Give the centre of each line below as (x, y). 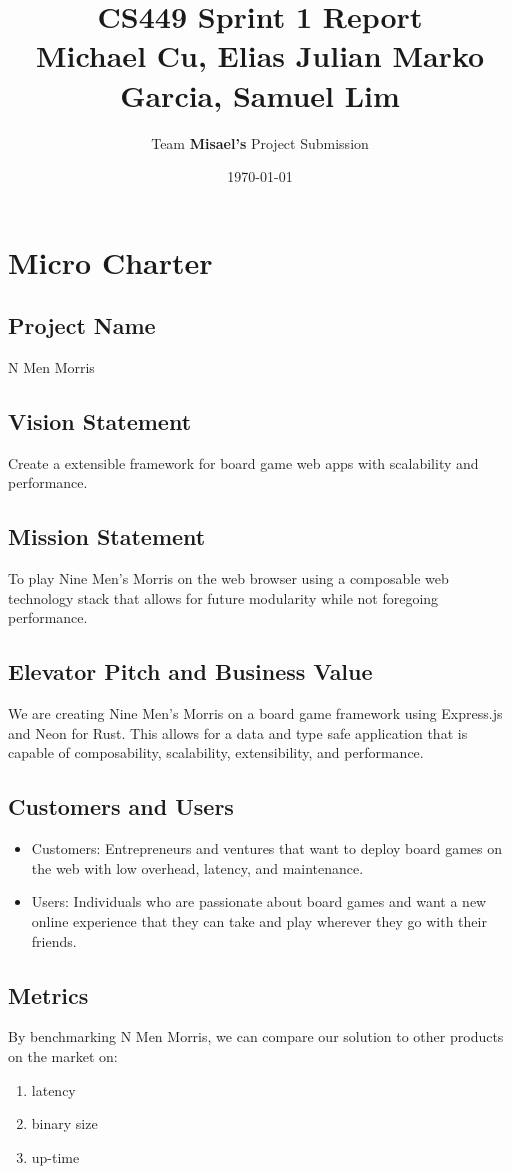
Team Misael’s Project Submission (260, 142)
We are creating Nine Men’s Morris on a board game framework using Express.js (255, 713)
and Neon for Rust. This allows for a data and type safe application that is (238, 732)
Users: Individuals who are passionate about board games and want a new (259, 901)
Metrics (48, 994)
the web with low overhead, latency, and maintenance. (197, 867)
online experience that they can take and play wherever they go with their (259, 921)
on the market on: (63, 1056)
